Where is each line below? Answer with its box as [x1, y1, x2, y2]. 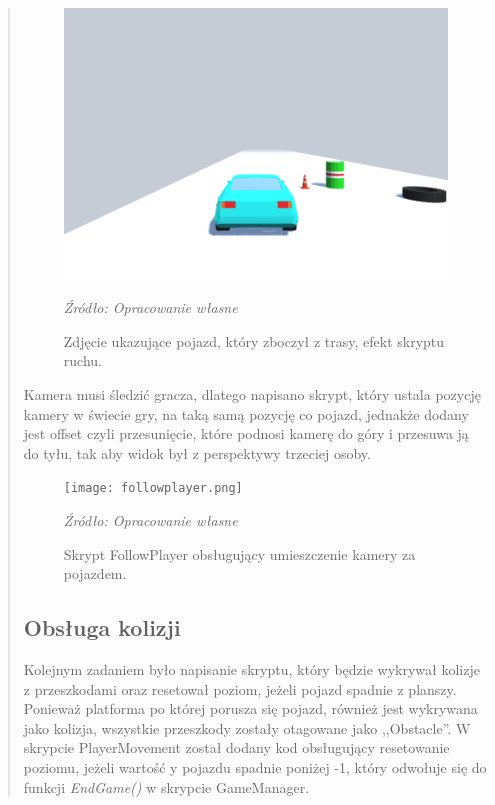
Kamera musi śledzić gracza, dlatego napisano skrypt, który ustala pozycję [23, 384, 481, 405]
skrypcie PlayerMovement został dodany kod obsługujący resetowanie [23, 737, 450, 758]
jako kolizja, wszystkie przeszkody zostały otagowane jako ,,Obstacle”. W [23, 717, 471, 738]
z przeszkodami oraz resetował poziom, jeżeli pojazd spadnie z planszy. [23, 678, 457, 699]
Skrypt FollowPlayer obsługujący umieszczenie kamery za [63, 543, 416, 564]
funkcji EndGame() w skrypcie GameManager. [23, 776, 310, 797]
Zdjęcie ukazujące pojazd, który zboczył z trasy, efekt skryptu [63, 330, 445, 351]
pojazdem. [63, 563, 127, 584]
